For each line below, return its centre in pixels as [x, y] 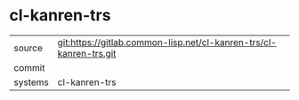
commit [29, 67]
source [28, 48]
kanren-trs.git [87, 53]
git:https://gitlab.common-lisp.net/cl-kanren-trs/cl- [167, 42]
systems [31, 82]
